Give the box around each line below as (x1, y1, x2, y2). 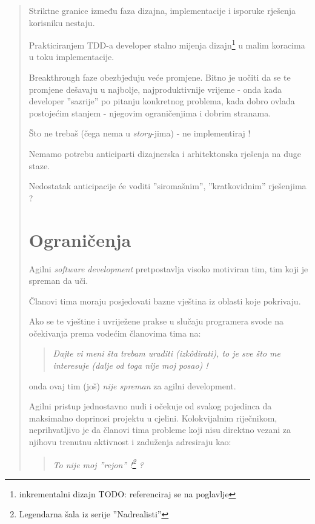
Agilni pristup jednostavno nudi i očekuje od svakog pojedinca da (28, 400, 272, 412)
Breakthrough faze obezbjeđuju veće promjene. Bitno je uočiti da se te (28, 71, 291, 84)
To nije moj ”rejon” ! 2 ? (53, 456, 144, 471)
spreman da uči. (28, 274, 88, 287)
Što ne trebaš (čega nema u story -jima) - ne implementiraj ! (28, 127, 251, 139)
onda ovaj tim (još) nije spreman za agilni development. (28, 379, 236, 392)
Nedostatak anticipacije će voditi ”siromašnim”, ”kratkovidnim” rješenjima (28, 180, 307, 192)
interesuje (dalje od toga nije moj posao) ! (53, 359, 208, 372)
